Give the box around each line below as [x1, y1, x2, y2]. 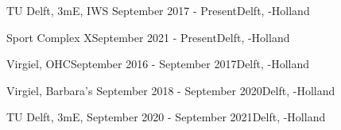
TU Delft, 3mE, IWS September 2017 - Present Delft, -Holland [6, 2, 310, 18]
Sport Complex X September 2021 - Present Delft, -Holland [6, 29, 290, 45]
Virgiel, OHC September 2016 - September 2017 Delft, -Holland [6, 55, 310, 72]
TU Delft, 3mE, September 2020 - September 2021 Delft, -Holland [6, 109, 326, 125]
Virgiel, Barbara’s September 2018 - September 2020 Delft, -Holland [6, 82, 335, 98]
